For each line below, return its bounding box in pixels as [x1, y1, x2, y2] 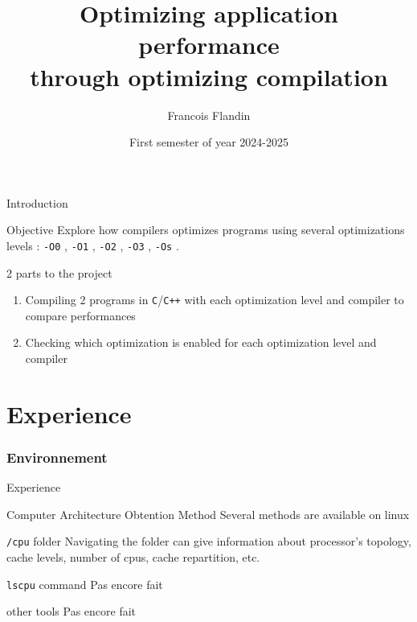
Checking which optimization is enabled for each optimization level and [25, 334, 377, 351]
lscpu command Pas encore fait [6, 575, 163, 592]
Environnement [6, 447, 108, 467]
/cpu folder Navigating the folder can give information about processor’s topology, [6, 533, 411, 550]
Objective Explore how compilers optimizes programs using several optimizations [6, 221, 405, 238]
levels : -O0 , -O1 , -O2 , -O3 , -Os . [6, 237, 179, 253]
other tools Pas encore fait [6, 603, 137, 620]
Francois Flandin [167, 106, 251, 123]
